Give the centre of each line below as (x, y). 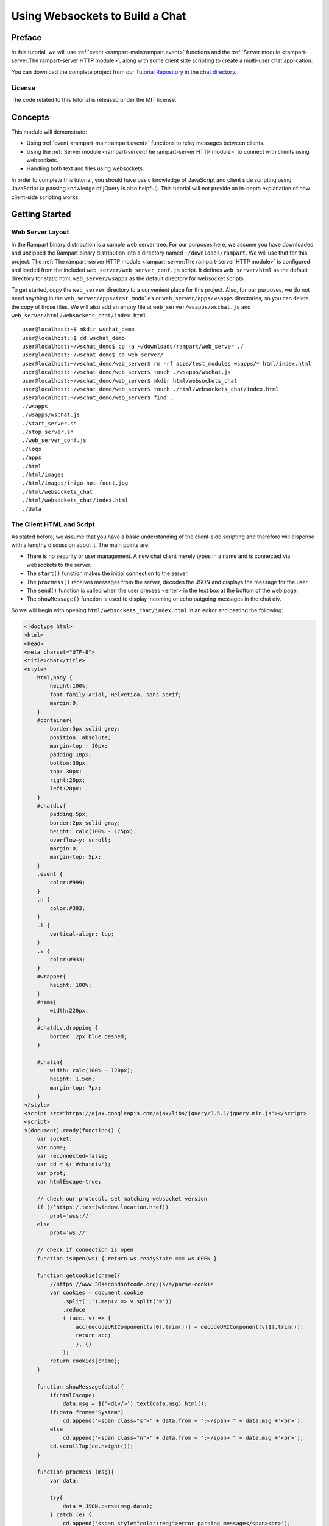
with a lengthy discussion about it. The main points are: (80, 545)
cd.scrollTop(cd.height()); (92, 1446)
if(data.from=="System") (87, 1412)
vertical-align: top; (82, 934)
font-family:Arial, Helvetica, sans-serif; (116, 695)
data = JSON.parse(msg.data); (108, 1506)
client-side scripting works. (46, 197)
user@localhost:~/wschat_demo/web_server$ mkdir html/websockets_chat (130, 381)
